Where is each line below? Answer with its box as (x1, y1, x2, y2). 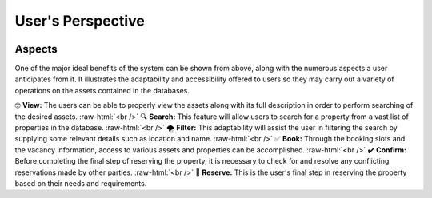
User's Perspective (14, 12, 146, 30)
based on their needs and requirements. (14, 178, 147, 188)
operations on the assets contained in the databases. (14, 85, 190, 95)
